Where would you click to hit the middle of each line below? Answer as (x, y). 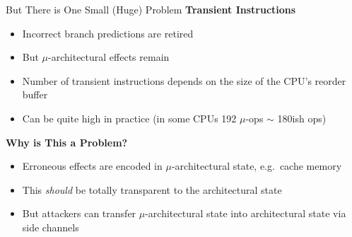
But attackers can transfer (79, 213)
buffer (35, 94)
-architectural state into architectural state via (246, 213)
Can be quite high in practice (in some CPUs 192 (129, 118)
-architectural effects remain (109, 57)
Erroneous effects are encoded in (92, 166)
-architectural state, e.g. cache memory (257, 166)
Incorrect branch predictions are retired (108, 33)
